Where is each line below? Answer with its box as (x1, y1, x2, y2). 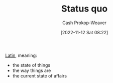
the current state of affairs (12, 72, 67, 78)
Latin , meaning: (5, 52, 37, 58)
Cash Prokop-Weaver (62, 20, 107, 26)
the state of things (12, 62, 51, 68)
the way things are (12, 67, 51, 73)
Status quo (61, 3, 108, 15)
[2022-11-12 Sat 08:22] (60, 29, 108, 35)
